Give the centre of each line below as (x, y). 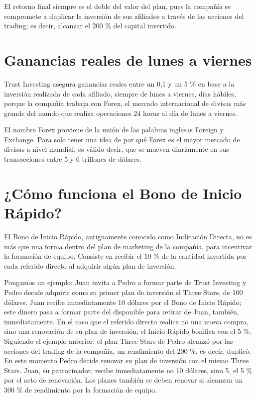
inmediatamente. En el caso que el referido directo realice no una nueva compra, (126, 321)
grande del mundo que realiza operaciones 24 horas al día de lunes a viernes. (121, 113)
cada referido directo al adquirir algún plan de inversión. (90, 265)
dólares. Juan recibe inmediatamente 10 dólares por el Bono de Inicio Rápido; (123, 302)
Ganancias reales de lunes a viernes (128, 59)
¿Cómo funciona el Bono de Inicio (123, 193)
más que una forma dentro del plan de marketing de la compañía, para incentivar (128, 246)
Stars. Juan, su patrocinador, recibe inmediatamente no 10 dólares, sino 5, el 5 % (128, 370)
